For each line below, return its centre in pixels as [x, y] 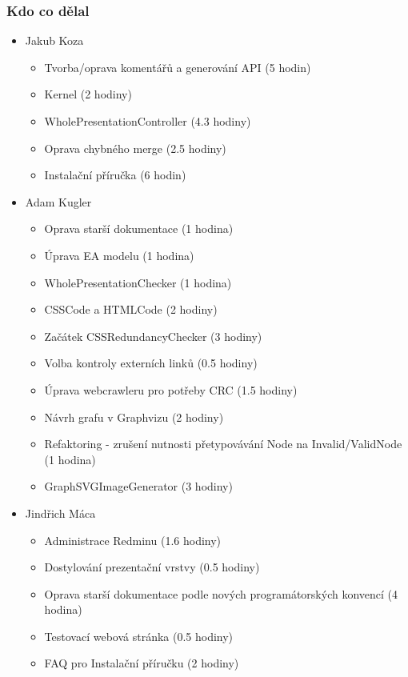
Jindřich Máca [60, 513]
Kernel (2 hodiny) [88, 94]
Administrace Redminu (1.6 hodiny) [133, 540]
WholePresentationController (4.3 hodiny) [148, 121]
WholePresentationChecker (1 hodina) [138, 282]
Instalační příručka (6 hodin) [115, 175]
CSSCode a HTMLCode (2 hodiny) [131, 309]
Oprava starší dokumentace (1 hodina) [139, 228]
